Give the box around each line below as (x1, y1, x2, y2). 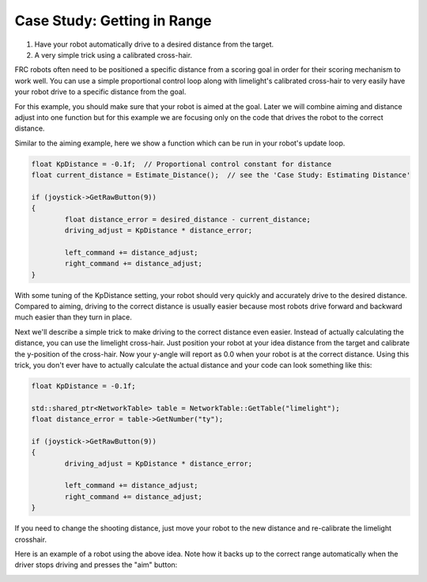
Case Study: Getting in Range (14, 12, 212, 29)
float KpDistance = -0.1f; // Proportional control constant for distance (31, 159, 332, 168)
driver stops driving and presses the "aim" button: (14, 560, 178, 569)
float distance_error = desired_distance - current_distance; (64, 214, 312, 224)
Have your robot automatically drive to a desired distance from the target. (34, 40, 274, 49)
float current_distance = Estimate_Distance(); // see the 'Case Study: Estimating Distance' (31, 171, 411, 180)
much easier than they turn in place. (14, 312, 132, 322)
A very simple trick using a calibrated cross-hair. (34, 50, 193, 59)
